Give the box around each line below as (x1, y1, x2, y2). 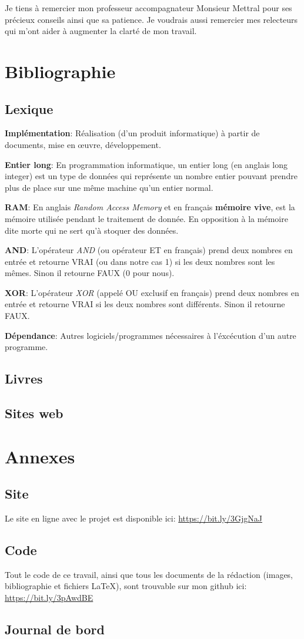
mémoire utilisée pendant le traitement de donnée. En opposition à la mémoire (5, 212, 288, 224)
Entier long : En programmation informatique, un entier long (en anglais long (5, 158, 288, 170)
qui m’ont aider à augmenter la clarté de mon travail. (5, 25, 197, 37)
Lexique (5, 99, 54, 117)
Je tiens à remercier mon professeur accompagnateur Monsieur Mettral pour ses (5, 2, 292, 14)
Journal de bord (5, 620, 105, 638)
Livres (5, 369, 43, 388)
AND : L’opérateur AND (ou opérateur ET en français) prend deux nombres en (5, 244, 293, 256)
